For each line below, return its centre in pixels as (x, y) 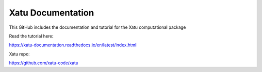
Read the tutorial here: (31, 36)
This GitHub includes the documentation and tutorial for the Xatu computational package (98, 27)
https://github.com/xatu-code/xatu (44, 63)
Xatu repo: (19, 54)
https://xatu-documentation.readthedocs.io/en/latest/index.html (73, 45)
